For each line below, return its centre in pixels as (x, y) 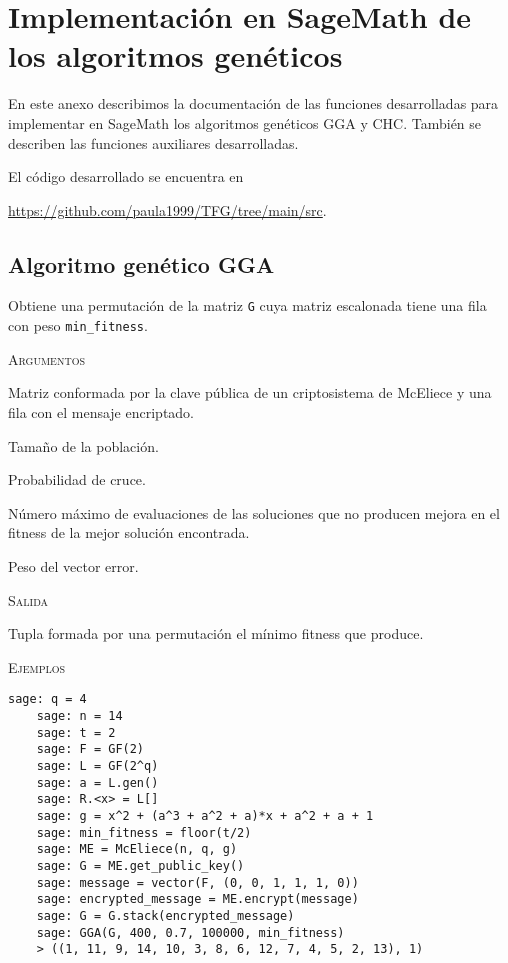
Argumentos (46, 358)
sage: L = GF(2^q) (97, 765)
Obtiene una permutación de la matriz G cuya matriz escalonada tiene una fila (247, 305)
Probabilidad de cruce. (77, 479)
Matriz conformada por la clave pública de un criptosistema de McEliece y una (250, 392)
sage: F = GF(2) (90, 749)
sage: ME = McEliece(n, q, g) (137, 849)
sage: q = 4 (47, 699)
